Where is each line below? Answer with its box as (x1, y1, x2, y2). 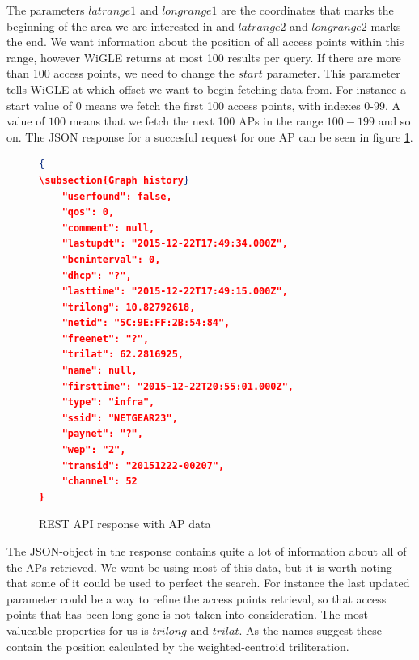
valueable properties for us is (6, 621, 149, 638)
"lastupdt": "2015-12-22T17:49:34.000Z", (61, 238, 288, 250)
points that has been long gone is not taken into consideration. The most (6, 606, 368, 623)
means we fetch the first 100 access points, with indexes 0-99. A (85, 96, 401, 113)
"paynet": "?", (61, 428, 143, 440)
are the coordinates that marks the (221, 2, 394, 18)
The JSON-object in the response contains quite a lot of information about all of (6, 543, 407, 559)
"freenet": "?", (61, 332, 150, 345)
